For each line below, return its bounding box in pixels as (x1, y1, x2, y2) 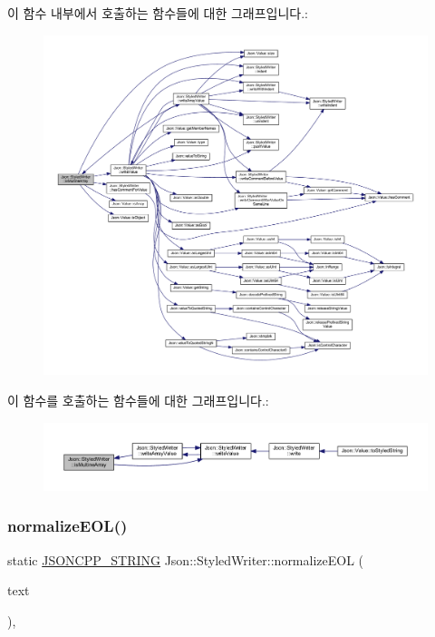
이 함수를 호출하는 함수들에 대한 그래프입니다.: (7, 390, 269, 409)
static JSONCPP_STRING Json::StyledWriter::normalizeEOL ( (7, 550, 364, 569)
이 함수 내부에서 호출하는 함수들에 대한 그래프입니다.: (7, 4, 308, 22)
